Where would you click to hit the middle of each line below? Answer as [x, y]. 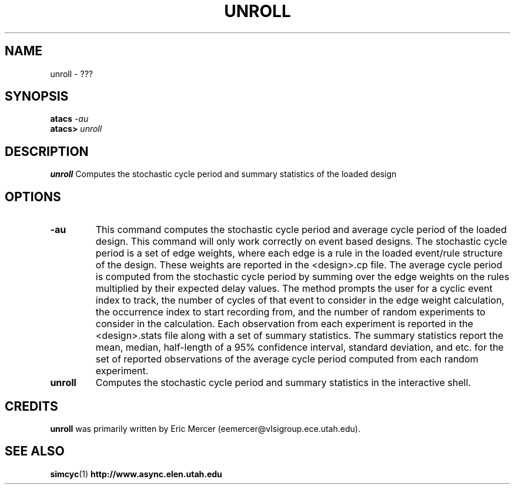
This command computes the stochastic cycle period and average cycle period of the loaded [301, 230]
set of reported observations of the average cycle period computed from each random [287, 359]
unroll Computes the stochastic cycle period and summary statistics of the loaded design [223, 174]
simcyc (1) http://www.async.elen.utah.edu [136, 474]
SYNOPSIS [37, 97]
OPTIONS [33, 197]
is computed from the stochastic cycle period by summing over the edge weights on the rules [302, 277]
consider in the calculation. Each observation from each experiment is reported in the [284, 324]
